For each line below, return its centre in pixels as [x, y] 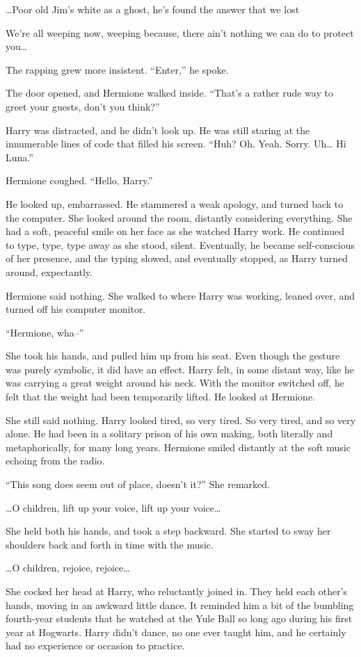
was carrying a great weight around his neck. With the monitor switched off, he [175, 383]
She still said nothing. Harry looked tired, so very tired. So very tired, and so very [181, 420]
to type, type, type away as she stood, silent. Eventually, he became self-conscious [180, 244]
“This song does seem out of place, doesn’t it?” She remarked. [138, 484]
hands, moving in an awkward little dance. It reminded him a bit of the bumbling [180, 605]
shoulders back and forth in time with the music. [110, 544]
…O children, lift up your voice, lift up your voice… [113, 507]
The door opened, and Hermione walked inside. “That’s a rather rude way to [169, 93]
